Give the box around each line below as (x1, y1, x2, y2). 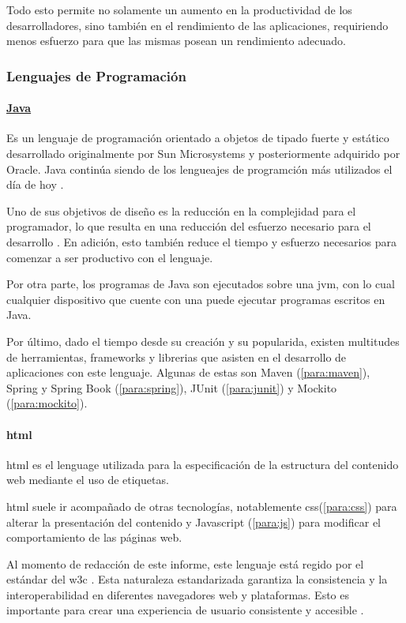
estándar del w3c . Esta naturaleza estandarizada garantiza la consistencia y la (6, 571, 388, 587)
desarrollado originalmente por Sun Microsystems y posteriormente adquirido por (6, 145, 400, 162)
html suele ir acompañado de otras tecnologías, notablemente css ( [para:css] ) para (6, 497, 397, 514)
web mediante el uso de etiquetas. (6, 471, 169, 488)
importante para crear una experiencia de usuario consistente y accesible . (6, 602, 364, 618)
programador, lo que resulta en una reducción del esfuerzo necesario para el (6, 218, 371, 235)
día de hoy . (6, 176, 64, 193)
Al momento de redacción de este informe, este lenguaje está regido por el (6, 555, 364, 572)
